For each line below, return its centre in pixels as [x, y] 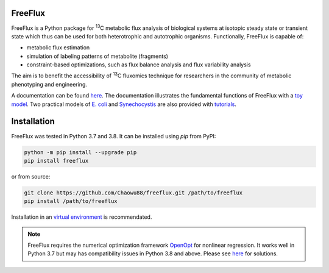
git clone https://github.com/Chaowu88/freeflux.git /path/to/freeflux [133, 193]
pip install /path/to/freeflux [71, 201]
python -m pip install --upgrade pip [80, 152]
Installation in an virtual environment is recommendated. [82, 217]
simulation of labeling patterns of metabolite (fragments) [97, 56]
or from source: [31, 176]
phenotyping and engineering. [49, 84]
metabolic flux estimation [58, 48]
